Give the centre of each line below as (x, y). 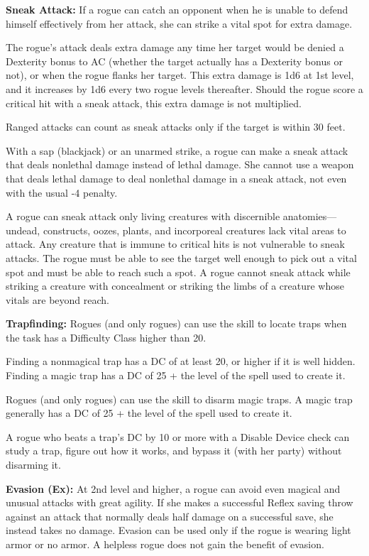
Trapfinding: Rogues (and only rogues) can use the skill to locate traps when (176, 323)
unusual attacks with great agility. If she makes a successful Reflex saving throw (180, 502)
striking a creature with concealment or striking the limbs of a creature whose (175, 286)
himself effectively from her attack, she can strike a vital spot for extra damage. (179, 23)
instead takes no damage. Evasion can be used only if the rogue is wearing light (178, 530)
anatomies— (310, 216)
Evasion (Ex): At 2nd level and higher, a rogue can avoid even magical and (173, 488)
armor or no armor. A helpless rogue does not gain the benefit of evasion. (165, 544)
